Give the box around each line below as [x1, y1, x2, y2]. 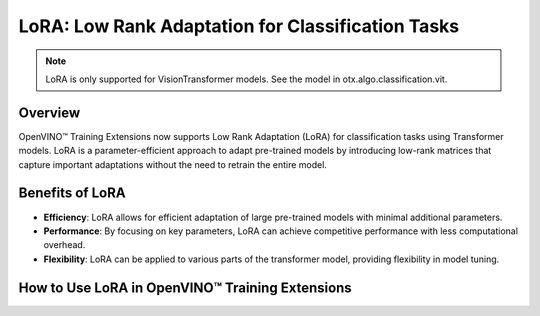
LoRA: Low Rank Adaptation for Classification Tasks [18, 15, 460, 37]
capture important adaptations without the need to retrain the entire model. [18, 158, 327, 170]
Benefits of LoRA [18, 185, 126, 202]
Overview [18, 104, 81, 121]
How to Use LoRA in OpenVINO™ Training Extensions [18, 279, 352, 296]
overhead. [43, 239, 86, 251]
